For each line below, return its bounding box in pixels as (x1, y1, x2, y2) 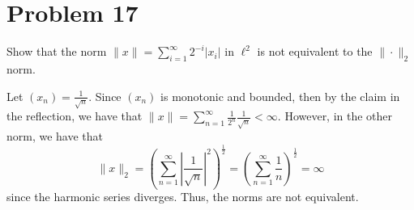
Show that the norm (6, 43, 107, 60)
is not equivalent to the (257, 43, 373, 60)
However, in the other (284, 107, 393, 124)
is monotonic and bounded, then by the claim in (160, 87, 400, 104)
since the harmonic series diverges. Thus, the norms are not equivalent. (6, 188, 359, 205)
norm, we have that (6, 128, 104, 145)
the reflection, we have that (6, 107, 143, 124)
